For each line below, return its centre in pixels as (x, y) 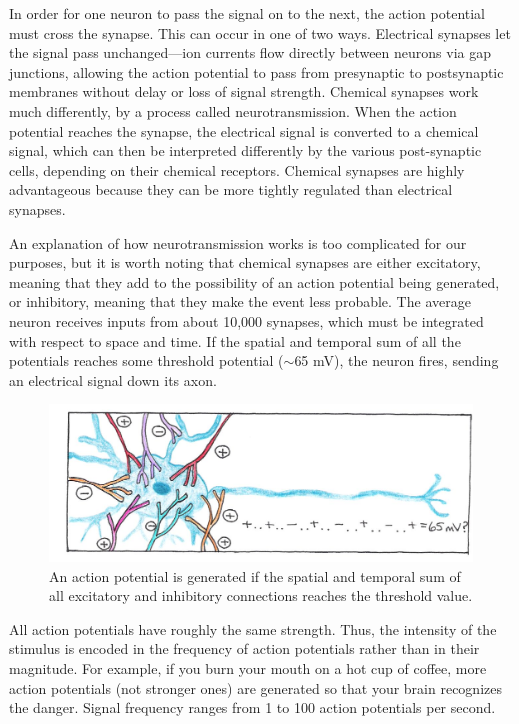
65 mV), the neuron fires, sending (396, 360)
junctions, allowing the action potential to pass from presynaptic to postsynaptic (256, 71)
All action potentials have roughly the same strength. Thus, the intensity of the (253, 628)
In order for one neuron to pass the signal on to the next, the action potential (247, 13)
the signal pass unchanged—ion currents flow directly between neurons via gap (250, 52)
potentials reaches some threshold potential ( (146, 360)
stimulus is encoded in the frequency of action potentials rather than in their (244, 648)
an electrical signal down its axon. (113, 379)
